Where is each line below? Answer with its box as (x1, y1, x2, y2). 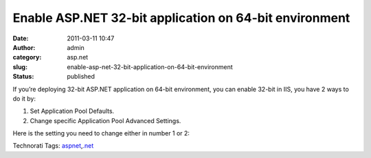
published (67, 73, 95, 81)
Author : (12, 43, 36, 51)
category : (12, 53, 42, 62)
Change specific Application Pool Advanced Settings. (30, 116, 181, 124)
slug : (12, 62, 27, 71)
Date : (12, 34, 29, 42)
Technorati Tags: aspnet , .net (12, 142, 94, 150)
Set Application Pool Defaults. (30, 107, 115, 116)
